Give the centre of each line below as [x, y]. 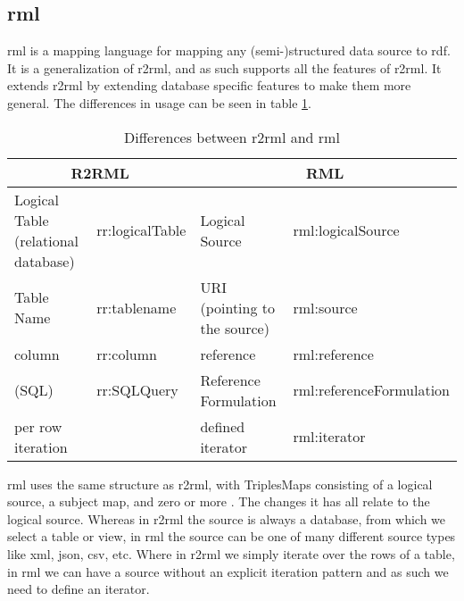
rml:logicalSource [346, 230]
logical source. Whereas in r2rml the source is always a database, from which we [227, 518]
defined [223, 426]
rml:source [325, 307]
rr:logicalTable [141, 230]
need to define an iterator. [79, 589]
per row [38, 426]
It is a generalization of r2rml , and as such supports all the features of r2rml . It [224, 67]
